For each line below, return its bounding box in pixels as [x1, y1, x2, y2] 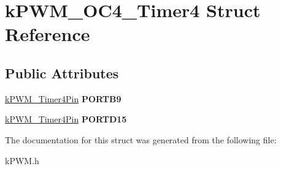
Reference [5, 21, 90, 47]
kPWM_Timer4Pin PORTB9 [5, 92, 121, 105]
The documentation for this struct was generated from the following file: [5, 133, 277, 146]
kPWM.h [5, 154, 39, 167]
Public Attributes [5, 63, 119, 82]
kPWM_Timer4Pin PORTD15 [5, 113, 127, 126]
